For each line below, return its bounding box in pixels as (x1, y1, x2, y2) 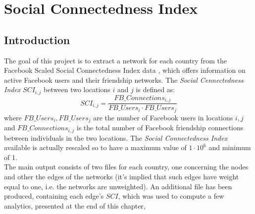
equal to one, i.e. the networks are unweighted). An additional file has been (4, 181, 232, 191)
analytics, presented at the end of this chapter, (4, 200, 146, 211)
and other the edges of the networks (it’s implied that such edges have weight (4, 171, 239, 182)
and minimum (208, 142, 251, 153)
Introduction (4, 32, 70, 47)
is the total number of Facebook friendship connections (76, 122, 244, 133)
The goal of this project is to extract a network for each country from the (4, 55, 227, 65)
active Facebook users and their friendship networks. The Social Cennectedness (4, 74, 244, 85)
